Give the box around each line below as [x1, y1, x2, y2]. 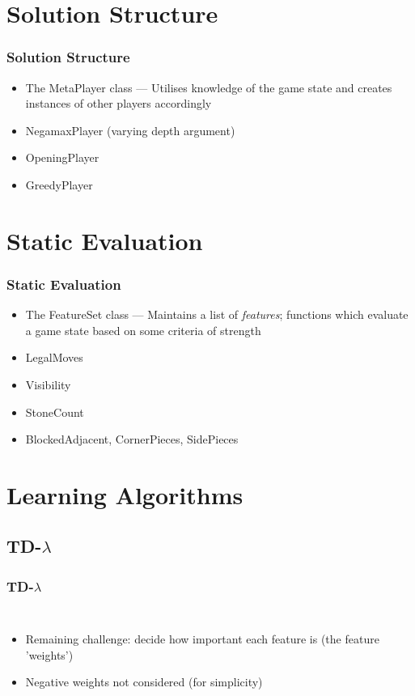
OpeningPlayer [25, 149, 100, 166]
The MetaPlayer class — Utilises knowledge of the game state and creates [25, 79, 392, 95]
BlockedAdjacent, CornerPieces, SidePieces [25, 431, 239, 448]
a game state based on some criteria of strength [25, 321, 261, 338]
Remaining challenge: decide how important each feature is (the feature [25, 630, 379, 647]
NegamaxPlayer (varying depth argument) [25, 121, 235, 138]
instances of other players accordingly [25, 95, 212, 112]
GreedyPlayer [25, 176, 93, 193]
